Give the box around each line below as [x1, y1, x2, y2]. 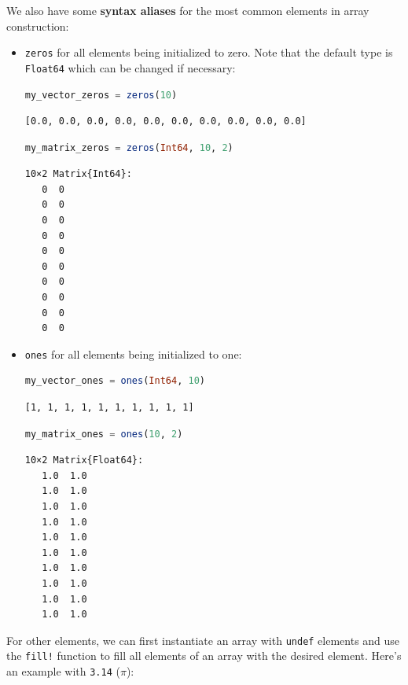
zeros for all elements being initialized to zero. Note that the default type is [24, 44, 393, 61]
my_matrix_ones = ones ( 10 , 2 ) [24, 428, 183, 440]
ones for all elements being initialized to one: [24, 345, 242, 362]
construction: [6, 17, 69, 34]
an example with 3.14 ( [6, 663, 120, 679]
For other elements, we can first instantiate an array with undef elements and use [6, 632, 400, 648]
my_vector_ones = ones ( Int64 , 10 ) [24, 375, 205, 387]
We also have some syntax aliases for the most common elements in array [6, 2, 369, 18]
